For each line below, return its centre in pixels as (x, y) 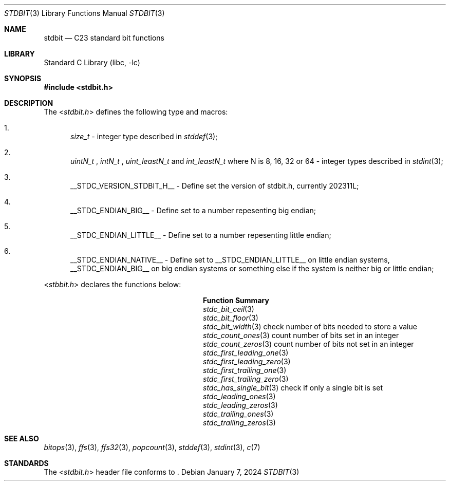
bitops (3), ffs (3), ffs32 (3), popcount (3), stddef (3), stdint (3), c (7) (152, 447)
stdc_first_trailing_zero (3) (246, 379)
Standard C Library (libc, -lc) (92, 62)
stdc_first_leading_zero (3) (247, 361)
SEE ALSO (22, 439)
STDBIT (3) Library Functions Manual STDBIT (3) (85, 13)
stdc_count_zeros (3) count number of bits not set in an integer (308, 344)
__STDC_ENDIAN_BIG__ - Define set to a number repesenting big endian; (193, 210)
